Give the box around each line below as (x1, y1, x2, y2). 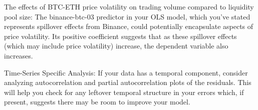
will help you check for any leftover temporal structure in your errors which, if (4, 86, 244, 97)
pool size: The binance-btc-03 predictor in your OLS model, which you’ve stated (4, 11, 250, 21)
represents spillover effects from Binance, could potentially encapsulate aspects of (4, 21, 253, 31)
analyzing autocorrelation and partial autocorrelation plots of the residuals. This (4, 77, 251, 87)
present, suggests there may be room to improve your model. (4, 96, 190, 107)
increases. (4, 50, 33, 60)
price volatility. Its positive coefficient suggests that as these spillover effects (4, 30, 237, 41)
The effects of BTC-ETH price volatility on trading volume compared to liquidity (4, 1, 254, 11)
